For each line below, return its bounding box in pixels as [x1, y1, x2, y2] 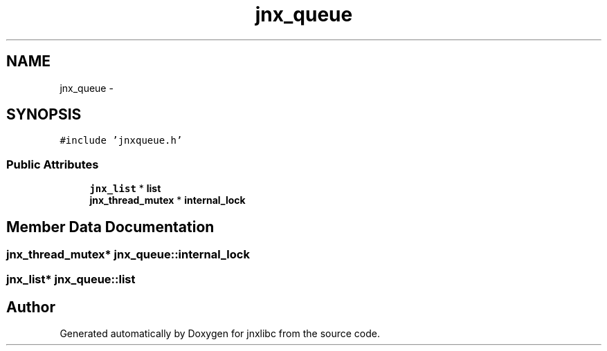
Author [6, 298, 55, 316]
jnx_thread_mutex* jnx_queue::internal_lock [6, 247, 250, 262]
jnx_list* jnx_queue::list [6, 272, 136, 287]
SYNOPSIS [6, 106, 82, 124]
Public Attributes [6, 157, 99, 171]
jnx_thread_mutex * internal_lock [89, 194, 246, 207]
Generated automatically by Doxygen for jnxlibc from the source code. [60, 328, 380, 340]
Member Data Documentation [6, 218, 215, 236]
